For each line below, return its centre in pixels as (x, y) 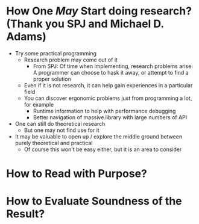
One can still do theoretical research (60, 123)
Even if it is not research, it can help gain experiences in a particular (108, 85)
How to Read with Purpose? (77, 174)
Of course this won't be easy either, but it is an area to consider (103, 149)
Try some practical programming (55, 53)
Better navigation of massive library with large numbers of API (110, 117)
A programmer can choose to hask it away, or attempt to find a (111, 72)
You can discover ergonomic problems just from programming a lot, (108, 98)
